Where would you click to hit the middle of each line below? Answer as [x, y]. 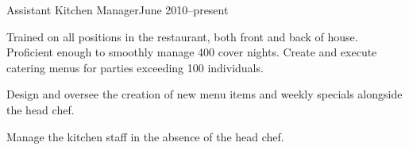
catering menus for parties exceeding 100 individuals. [135, 67]
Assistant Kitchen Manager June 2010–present [118, 10]
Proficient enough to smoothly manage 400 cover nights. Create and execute [192, 52]
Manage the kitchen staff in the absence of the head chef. [145, 136]
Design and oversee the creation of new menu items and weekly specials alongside [204, 94]
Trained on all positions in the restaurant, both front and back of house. [182, 36]
